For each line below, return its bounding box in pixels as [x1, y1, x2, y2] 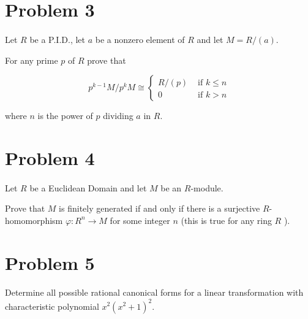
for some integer [110, 213, 170, 226]
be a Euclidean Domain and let [29, 181, 147, 194]
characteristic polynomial [5, 299, 99, 312]
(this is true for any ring [181, 213, 272, 226]
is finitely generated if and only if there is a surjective [59, 202, 260, 215]
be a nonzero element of [95, 33, 185, 45]
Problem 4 [5, 145, 95, 170]
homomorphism [5, 213, 63, 226]
